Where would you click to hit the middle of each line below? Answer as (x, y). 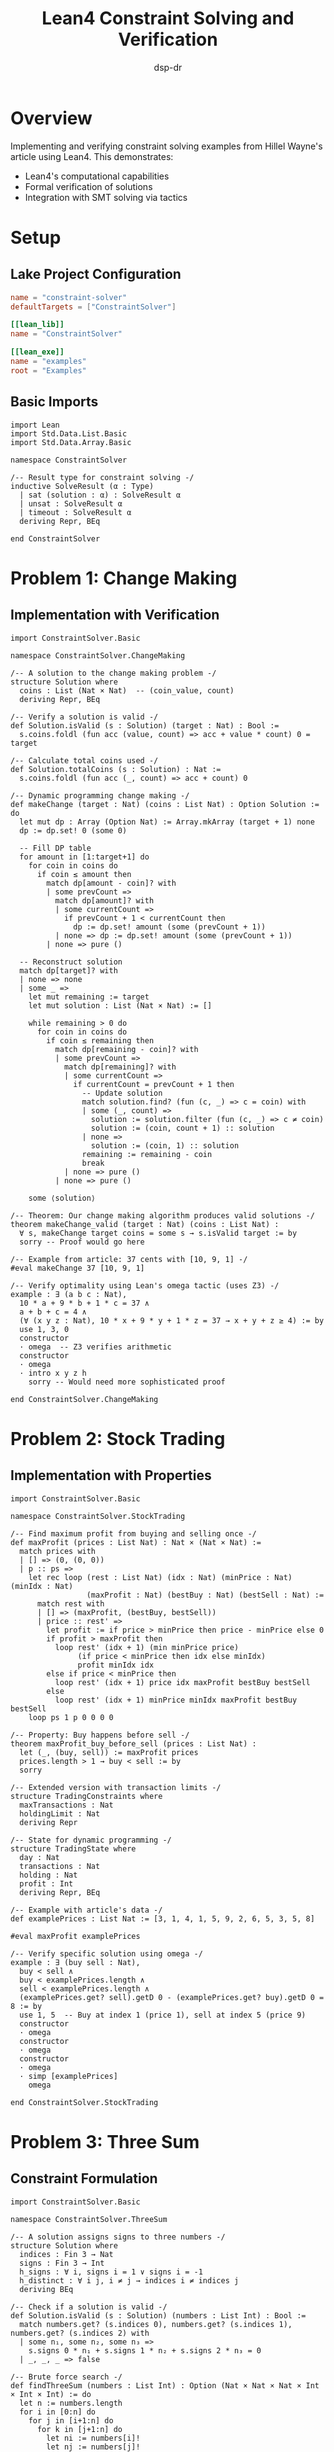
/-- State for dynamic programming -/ (91, 1840)
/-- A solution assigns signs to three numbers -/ (118, 2237)
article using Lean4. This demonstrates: (92, 156)
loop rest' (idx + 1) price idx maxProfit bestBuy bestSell (182, 1682)
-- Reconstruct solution (71, 962)
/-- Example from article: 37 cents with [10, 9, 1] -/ (129, 1259)
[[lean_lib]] (37, 325)
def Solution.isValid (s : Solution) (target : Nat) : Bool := (145, 725)
